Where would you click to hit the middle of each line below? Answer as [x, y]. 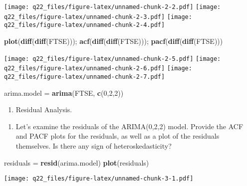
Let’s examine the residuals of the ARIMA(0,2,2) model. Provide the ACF [129, 126]
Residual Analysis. [44, 109]
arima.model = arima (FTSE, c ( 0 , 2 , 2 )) [64, 93]
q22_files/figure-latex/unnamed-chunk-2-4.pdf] [85, 25]
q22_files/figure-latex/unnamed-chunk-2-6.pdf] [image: [98, 69]
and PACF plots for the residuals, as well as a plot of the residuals [118, 136]
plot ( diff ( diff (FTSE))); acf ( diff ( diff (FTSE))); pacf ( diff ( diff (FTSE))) [114, 41]
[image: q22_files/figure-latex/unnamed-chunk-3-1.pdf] [99, 179]
